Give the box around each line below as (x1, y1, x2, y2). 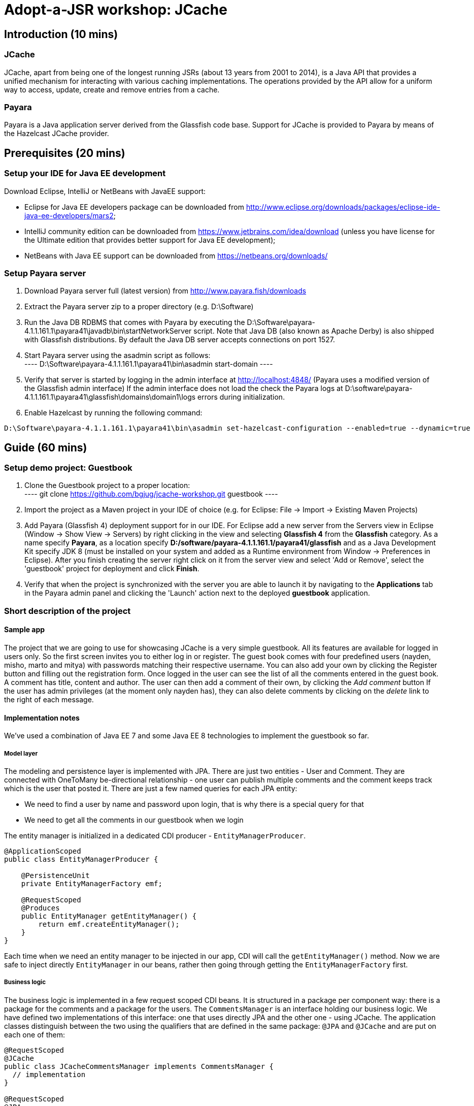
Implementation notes (4, 713, 80, 722)
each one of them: (4, 1030, 65, 1039)
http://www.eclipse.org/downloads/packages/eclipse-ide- (246, 202, 441, 211)
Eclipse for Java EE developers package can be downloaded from (24, 202, 245, 211)
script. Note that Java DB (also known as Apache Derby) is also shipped (193, 327, 434, 336)
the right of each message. (4, 695, 94, 704)
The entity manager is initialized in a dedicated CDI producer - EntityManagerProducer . (4, 831, 306, 840)
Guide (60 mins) (4, 441, 87, 454)
